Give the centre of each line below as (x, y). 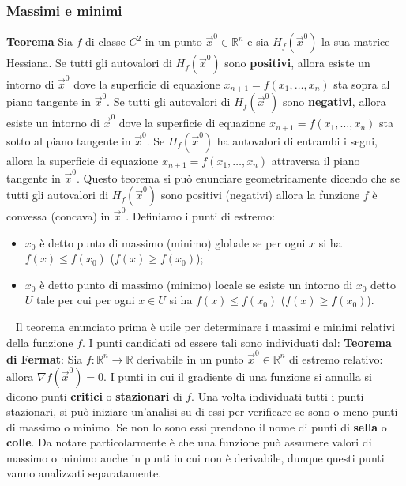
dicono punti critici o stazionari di (94, 396)
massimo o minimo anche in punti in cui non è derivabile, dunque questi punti (195, 457)
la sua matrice (356, 41)
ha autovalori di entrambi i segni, (297, 140)
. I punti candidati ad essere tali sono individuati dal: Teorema (237, 342)
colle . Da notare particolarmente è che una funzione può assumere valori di (189, 442)
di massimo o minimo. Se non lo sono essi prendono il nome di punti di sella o (197, 426)
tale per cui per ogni (86, 300)
